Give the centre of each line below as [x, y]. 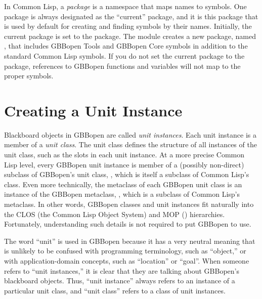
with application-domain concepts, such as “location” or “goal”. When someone [127, 261]
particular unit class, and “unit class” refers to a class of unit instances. [115, 290]
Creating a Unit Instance [93, 110]
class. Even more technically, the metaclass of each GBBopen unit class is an [123, 184]
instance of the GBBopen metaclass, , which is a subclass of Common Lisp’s [122, 194]
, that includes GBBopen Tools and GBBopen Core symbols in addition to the [126, 46]
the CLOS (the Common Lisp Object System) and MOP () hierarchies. [115, 214]
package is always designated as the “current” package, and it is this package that [131, 16]
